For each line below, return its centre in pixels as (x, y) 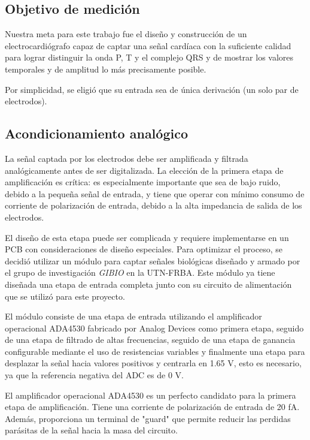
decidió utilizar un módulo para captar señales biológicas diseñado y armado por (153, 260)
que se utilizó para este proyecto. (65, 296)
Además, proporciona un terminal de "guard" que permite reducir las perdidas (148, 418)
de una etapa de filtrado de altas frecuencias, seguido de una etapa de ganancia (150, 340)
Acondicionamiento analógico (96, 133)
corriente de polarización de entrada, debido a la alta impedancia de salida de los (154, 205)
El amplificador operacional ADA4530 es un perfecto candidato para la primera (151, 395)
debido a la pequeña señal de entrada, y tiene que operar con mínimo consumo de (155, 193)
